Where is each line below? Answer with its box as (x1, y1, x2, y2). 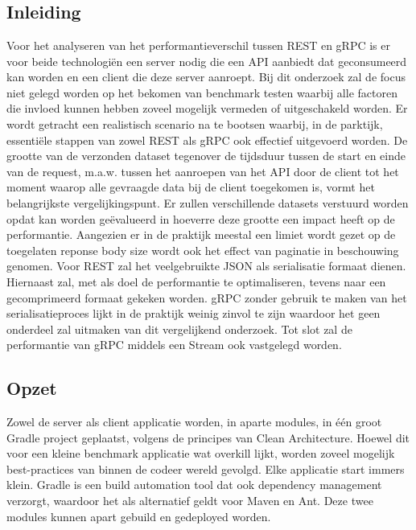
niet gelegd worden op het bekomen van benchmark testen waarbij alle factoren (6, 84, 397, 101)
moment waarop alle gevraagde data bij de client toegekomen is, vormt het (6, 179, 375, 195)
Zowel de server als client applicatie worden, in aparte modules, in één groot (6, 413, 382, 430)
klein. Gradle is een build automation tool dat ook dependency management (6, 476, 382, 493)
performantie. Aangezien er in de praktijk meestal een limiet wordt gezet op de (6, 226, 396, 243)
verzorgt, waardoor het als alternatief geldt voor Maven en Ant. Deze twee (6, 492, 373, 509)
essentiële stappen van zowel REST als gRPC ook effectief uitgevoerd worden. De (6, 131, 408, 148)
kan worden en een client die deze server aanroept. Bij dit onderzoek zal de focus (6, 68, 406, 85)
